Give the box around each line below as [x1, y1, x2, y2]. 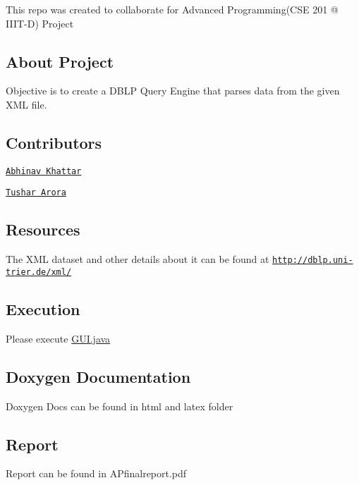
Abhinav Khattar [6, 166, 82, 176]
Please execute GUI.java [6, 331, 111, 345]
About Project [6, 50, 114, 72]
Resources [6, 219, 80, 240]
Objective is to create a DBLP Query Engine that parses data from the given [6, 83, 340, 98]
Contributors [6, 131, 102, 153]
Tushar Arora [6, 188, 66, 198]
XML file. [6, 97, 47, 111]
